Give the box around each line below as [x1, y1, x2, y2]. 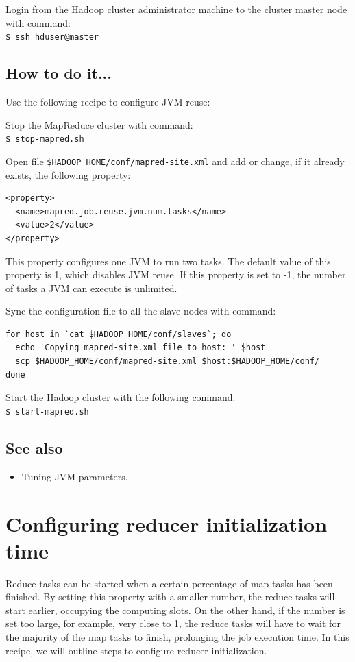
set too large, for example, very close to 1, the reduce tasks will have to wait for [5, 616, 341, 630]
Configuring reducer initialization [5, 509, 328, 537]
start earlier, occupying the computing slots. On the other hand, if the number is [5, 602, 345, 617]
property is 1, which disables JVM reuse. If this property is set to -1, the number [5, 267, 346, 282]
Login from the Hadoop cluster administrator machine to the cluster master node [5, 2, 347, 16]
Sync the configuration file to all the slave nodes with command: [5, 304, 276, 318]
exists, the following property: [5, 167, 131, 182]
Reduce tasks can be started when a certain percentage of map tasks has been [5, 576, 333, 590]
